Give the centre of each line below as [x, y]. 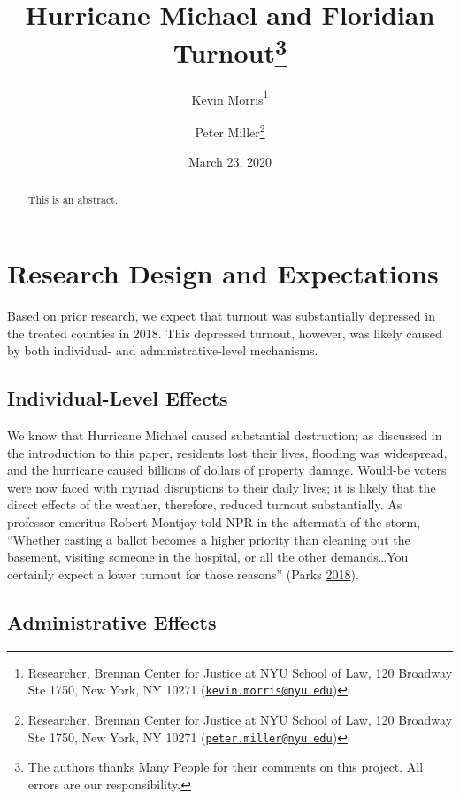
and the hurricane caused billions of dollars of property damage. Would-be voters [227, 470]
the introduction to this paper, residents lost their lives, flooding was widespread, [227, 452]
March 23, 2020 [230, 162]
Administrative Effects [112, 621]
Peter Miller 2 [230, 130]
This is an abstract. [73, 199]
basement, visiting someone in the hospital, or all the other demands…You [208, 557]
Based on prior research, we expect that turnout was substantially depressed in [221, 316]
